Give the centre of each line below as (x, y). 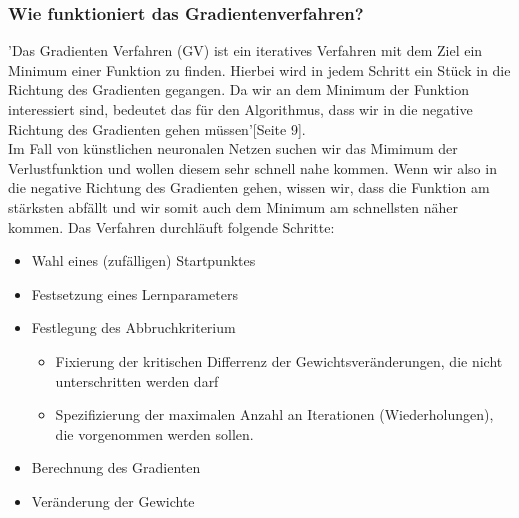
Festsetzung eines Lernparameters (134, 293)
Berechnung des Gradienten (116, 467)
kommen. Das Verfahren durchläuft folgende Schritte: (171, 226)
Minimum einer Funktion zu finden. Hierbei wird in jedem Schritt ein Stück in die (259, 69)
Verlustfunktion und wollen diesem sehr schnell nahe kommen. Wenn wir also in (252, 167)
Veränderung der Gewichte (113, 500)
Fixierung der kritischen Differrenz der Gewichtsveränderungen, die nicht (279, 360)
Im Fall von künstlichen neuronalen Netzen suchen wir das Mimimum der (233, 148)
